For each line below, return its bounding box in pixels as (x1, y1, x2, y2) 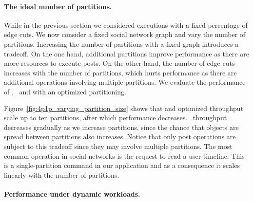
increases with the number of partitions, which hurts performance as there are (4, 67, 237, 77)
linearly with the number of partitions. (4, 169, 119, 180)
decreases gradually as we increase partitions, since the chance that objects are (4, 122, 239, 132)
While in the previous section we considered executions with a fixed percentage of (4, 19, 248, 30)
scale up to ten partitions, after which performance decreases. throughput (4, 112, 227, 123)
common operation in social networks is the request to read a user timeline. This (4, 150, 245, 161)
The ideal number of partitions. (4, 1, 112, 11)
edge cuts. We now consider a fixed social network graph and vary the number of (4, 29, 246, 39)
